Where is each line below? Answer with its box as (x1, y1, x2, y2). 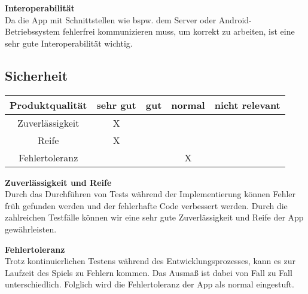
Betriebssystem (5, 25, 60, 38)
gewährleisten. (5, 222, 57, 235)
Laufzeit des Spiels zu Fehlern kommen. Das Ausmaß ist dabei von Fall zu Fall (5, 266, 292, 278)
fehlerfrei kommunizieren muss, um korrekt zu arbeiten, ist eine (62, 25, 295, 38)
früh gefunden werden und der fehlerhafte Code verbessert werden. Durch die (5, 199, 288, 212)
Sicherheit (5, 66, 68, 84)
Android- (218, 13, 252, 26)
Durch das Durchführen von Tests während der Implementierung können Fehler (5, 188, 296, 200)
